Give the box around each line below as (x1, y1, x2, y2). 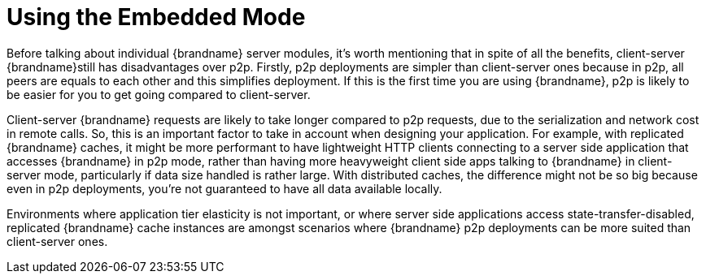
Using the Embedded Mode (7, 3, 306, 31)
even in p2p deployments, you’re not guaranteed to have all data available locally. (7, 181, 442, 196)
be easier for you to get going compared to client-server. (7, 87, 311, 101)
